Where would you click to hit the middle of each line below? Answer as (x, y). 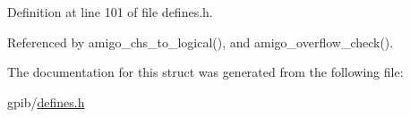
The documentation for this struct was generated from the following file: (205, 72)
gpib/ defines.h (46, 101)
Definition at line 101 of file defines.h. (110, 12)
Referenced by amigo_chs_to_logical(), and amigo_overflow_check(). (201, 42)
